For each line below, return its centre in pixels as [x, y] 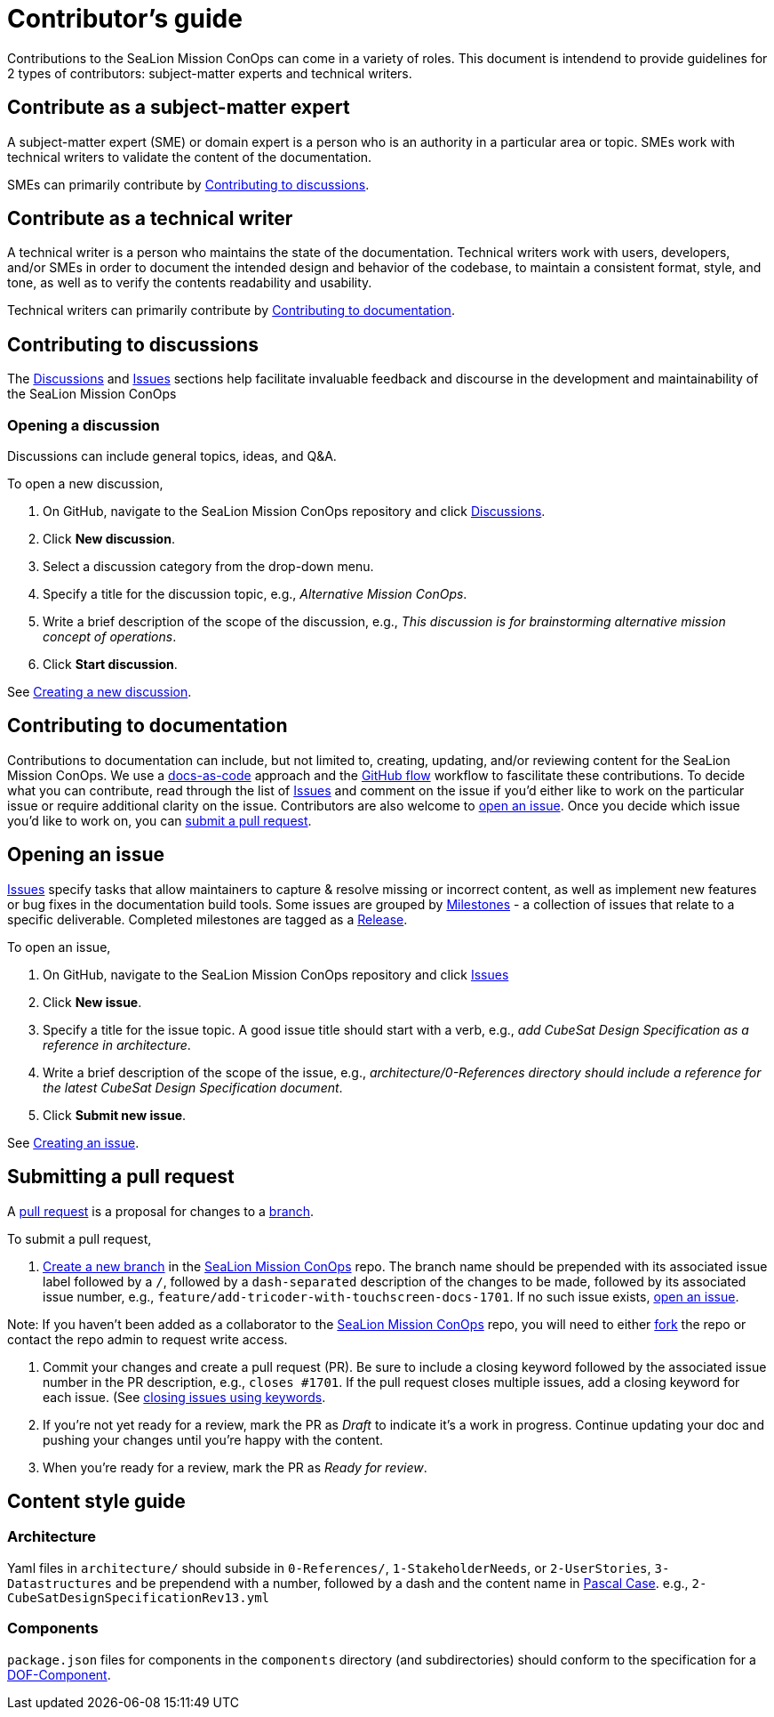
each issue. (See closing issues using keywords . [184, 1397]
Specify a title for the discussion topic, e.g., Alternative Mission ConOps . [255, 594]
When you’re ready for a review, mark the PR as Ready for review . [235, 1467]
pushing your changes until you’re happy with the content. [213, 1439]
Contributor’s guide [125, 19]
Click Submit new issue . [115, 1115]
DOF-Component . [59, 1674]
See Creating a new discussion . [100, 692]
